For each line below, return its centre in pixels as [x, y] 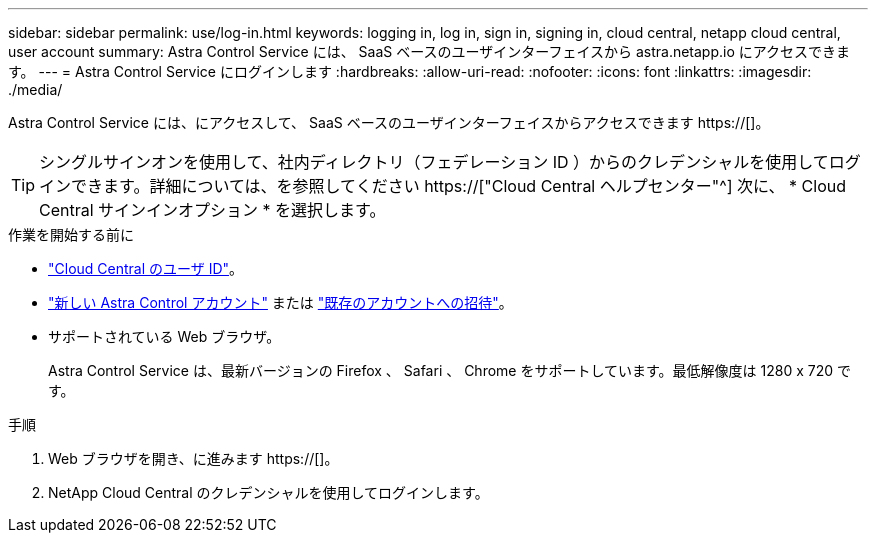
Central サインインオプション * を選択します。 [212, 210]
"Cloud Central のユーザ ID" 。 [146, 268]
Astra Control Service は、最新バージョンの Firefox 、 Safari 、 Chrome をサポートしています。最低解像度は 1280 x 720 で [450, 370]
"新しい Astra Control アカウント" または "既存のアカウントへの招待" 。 [280, 302]
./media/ [35, 89]
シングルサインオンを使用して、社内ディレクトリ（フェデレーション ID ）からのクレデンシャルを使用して [434, 162]
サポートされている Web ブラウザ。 [164, 336]
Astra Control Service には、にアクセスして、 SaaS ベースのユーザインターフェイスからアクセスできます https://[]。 [389, 122]
